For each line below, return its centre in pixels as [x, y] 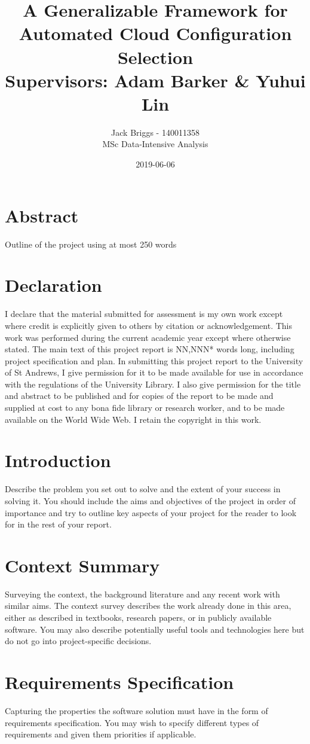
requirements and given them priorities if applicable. [101, 734]
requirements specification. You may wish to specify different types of [132, 722]
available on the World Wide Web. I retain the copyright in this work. [133, 419]
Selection [155, 57]
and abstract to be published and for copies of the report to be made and [139, 396]
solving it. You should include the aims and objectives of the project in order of [150, 500]
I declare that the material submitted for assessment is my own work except [144, 314]
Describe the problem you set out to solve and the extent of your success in [143, 489]
